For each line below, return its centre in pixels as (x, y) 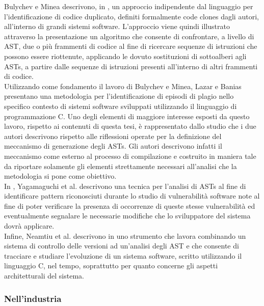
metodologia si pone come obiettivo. (60, 176)
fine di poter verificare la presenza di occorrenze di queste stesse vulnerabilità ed (130, 205)
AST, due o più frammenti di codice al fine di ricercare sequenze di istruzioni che (131, 46)
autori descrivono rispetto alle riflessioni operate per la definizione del (113, 136)
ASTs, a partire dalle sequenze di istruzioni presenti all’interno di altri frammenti (131, 66)
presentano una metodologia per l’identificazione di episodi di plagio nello (119, 96)
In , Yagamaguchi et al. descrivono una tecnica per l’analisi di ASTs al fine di (125, 186)
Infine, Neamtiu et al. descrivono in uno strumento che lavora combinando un (125, 235)
